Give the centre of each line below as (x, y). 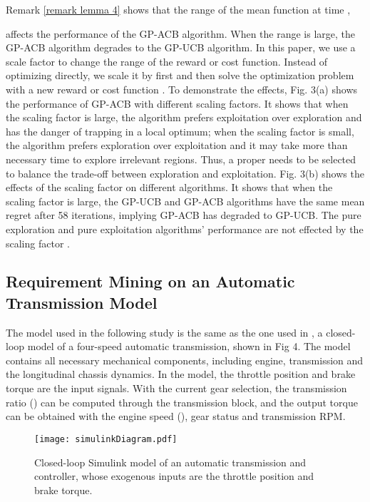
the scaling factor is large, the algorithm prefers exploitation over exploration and (184, 117)
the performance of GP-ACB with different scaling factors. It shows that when (177, 103)
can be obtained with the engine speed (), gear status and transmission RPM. (176, 416)
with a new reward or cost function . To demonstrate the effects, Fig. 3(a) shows (182, 89)
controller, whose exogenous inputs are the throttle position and (174, 476)
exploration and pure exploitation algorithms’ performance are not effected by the (185, 229)
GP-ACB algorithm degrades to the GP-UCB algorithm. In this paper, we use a (181, 47)
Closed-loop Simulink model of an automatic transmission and (170, 462)
